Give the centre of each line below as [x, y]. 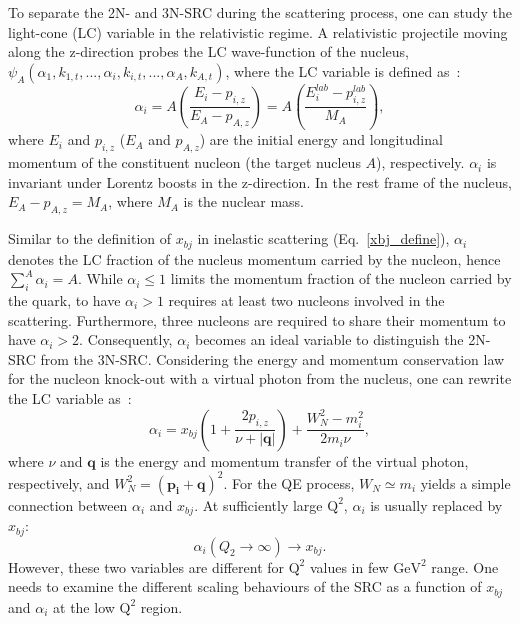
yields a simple [465, 482]
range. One [465, 566]
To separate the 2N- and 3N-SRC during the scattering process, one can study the [260, 12]
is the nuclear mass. [243, 201]
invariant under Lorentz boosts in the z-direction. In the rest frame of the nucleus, [260, 181]
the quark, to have [64, 299]
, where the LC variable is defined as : [343, 70]
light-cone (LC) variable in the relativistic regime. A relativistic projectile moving [258, 31]
